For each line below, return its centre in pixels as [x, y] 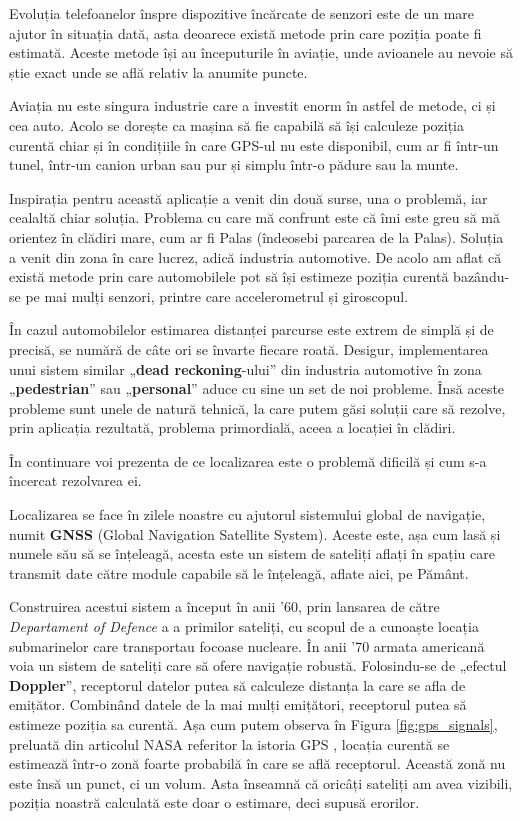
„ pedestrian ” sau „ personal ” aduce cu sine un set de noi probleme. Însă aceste [257, 388]
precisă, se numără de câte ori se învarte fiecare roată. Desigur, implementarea [249, 348]
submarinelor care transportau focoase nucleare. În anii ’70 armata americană [247, 645]
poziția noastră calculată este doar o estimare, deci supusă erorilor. [214, 802]
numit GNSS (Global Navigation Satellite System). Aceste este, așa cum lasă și [255, 533]
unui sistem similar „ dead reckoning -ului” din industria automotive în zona [245, 368]
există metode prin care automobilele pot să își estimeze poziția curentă [229, 276]
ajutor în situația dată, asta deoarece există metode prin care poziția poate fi [245, 32]
